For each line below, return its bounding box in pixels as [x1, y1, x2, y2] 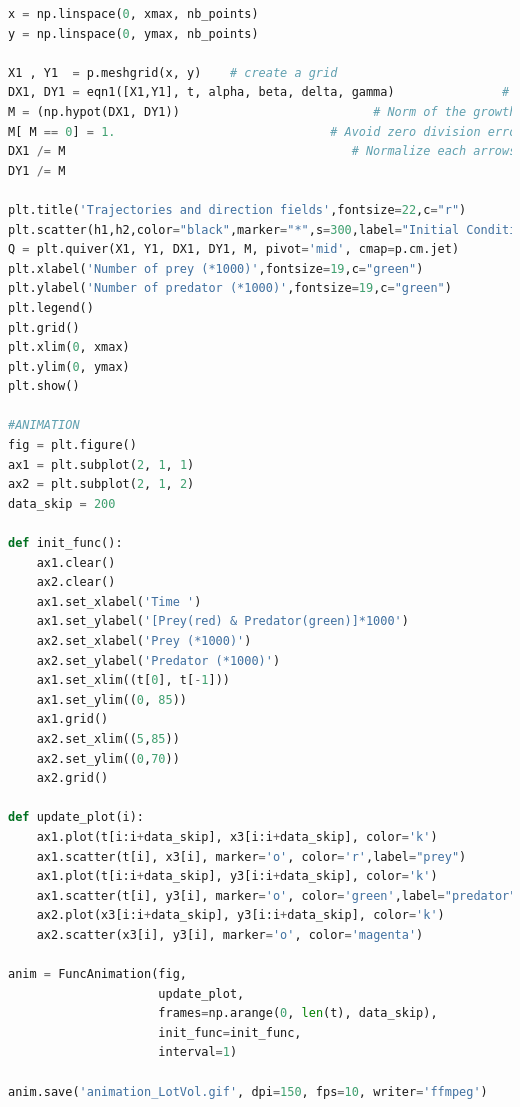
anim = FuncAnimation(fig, [8, 967, 187, 982]
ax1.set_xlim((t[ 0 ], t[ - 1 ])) [36, 673, 230, 688]
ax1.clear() [36, 555, 116, 570]
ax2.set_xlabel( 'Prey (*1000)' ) [36, 634, 252, 648]
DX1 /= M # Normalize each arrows [8, 144, 517, 159]
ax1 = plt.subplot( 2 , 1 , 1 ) [8, 457, 195, 472]
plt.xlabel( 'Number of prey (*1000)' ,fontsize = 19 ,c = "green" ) [8, 261, 424, 276]
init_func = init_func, [158, 1025, 302, 1040]
